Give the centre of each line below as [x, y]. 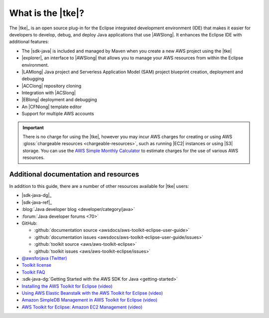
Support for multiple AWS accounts [58, 114]
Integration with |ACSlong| [49, 93]
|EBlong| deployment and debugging [59, 100]
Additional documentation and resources [74, 174]
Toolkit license [37, 265]
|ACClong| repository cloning [52, 86]
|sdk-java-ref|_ [37, 202]
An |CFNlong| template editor [52, 107]
